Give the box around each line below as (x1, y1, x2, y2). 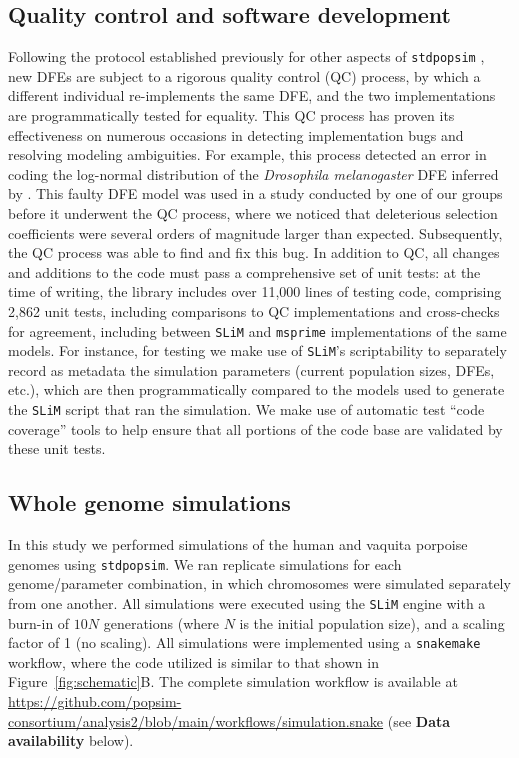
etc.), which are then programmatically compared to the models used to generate (8, 379, 505, 400)
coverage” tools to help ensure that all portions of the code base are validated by (8, 418, 503, 439)
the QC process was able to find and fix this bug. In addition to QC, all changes (8, 242, 500, 263)
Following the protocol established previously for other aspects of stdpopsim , (8, 46, 485, 67)
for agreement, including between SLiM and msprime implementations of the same (8, 320, 507, 341)
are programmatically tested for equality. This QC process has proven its (8, 105, 455, 126)
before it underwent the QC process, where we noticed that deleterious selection (8, 203, 498, 224)
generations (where (103, 612, 219, 633)
